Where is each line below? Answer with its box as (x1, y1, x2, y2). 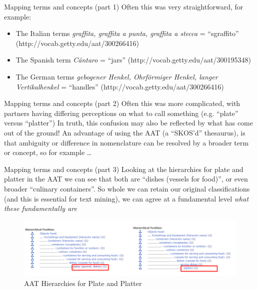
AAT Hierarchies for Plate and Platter (24, 277, 142, 288)
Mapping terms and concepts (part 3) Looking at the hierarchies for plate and (4, 163, 243, 174)
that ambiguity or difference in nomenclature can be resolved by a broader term (4, 137, 249, 147)
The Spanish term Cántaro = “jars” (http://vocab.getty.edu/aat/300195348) (15, 54, 251, 65)
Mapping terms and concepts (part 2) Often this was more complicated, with (4, 98, 240, 108)
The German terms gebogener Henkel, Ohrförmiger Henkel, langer (15, 71, 218, 81)
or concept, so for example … (4, 147, 92, 157)
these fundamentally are (4, 203, 77, 213)
